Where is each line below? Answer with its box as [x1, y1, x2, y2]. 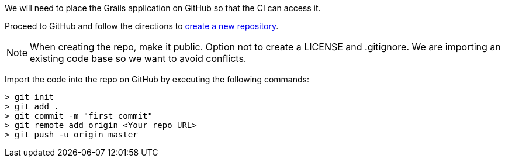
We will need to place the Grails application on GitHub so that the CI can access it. [5, 3, 321, 13]
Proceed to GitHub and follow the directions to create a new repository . [5, 21, 279, 31]
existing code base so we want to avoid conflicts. [30, 53, 247, 64]
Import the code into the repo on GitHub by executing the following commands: [5, 74, 309, 84]
